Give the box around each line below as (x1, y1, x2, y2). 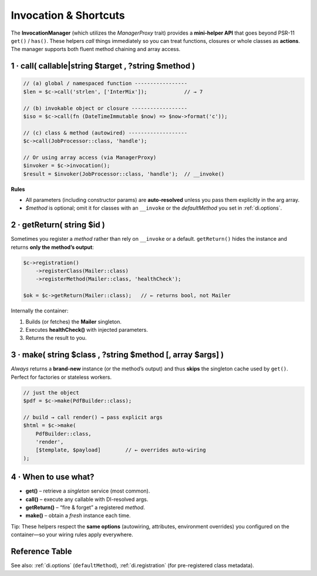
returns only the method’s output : (11, 244, 94, 251)
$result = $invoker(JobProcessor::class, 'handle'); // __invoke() (23, 170, 225, 177)
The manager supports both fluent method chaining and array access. (11, 46, 181, 53)
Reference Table (11, 547, 73, 557)
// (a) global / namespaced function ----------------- (23, 80, 188, 87)
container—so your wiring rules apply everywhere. (11, 531, 133, 538)
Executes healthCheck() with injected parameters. (25, 326, 148, 333)
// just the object (23, 389, 79, 396)
